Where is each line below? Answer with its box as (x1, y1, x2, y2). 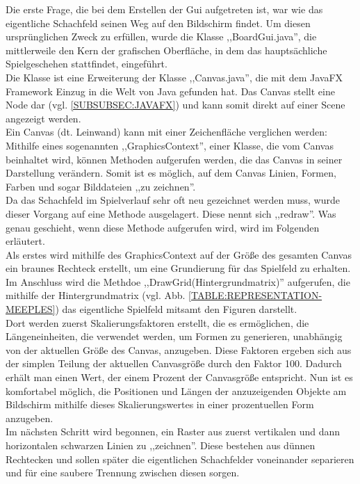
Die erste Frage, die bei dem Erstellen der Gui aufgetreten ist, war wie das (6, 2, 323, 16)
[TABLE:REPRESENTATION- (188, 288, 322, 302)
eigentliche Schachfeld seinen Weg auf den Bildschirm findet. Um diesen (6, 15, 311, 30)
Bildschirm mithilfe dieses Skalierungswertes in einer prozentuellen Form (6, 397, 314, 412)
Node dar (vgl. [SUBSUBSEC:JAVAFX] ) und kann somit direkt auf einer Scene (6, 97, 345, 112)
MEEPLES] (6, 302, 56, 316)
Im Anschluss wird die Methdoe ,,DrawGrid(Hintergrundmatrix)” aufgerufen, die (6, 274, 350, 289)
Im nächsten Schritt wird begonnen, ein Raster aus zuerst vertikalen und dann (6, 424, 340, 439)
